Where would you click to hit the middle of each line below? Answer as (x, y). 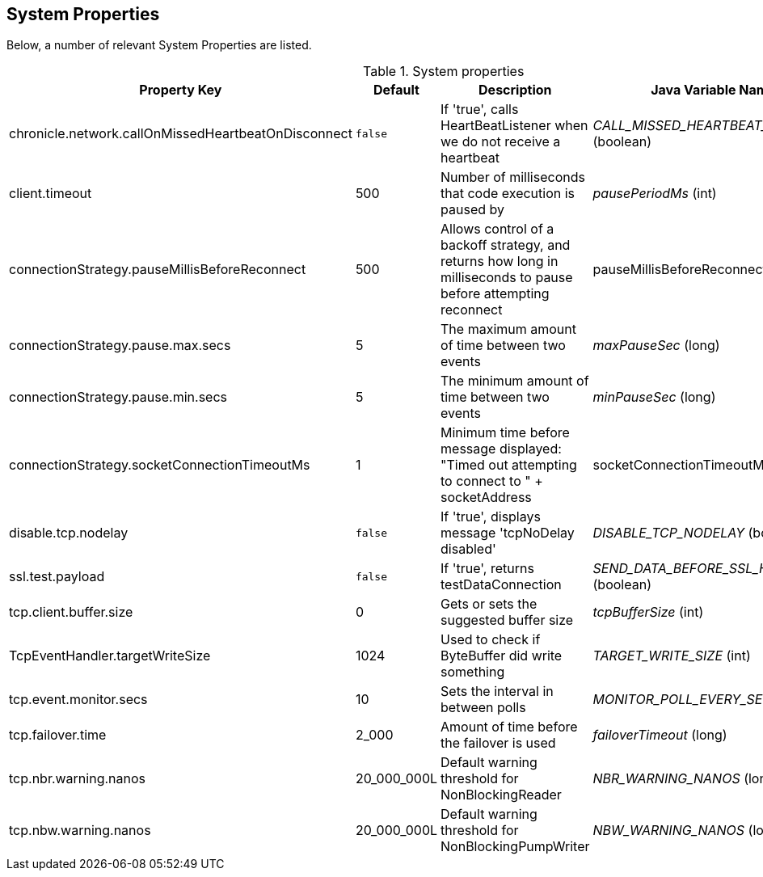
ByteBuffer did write (502, 656)
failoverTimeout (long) (660, 735)
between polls (483, 708)
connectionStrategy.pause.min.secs (118, 397)
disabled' (468, 549)
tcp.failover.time (58, 735)
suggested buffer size (507, 620)
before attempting (495, 294)
